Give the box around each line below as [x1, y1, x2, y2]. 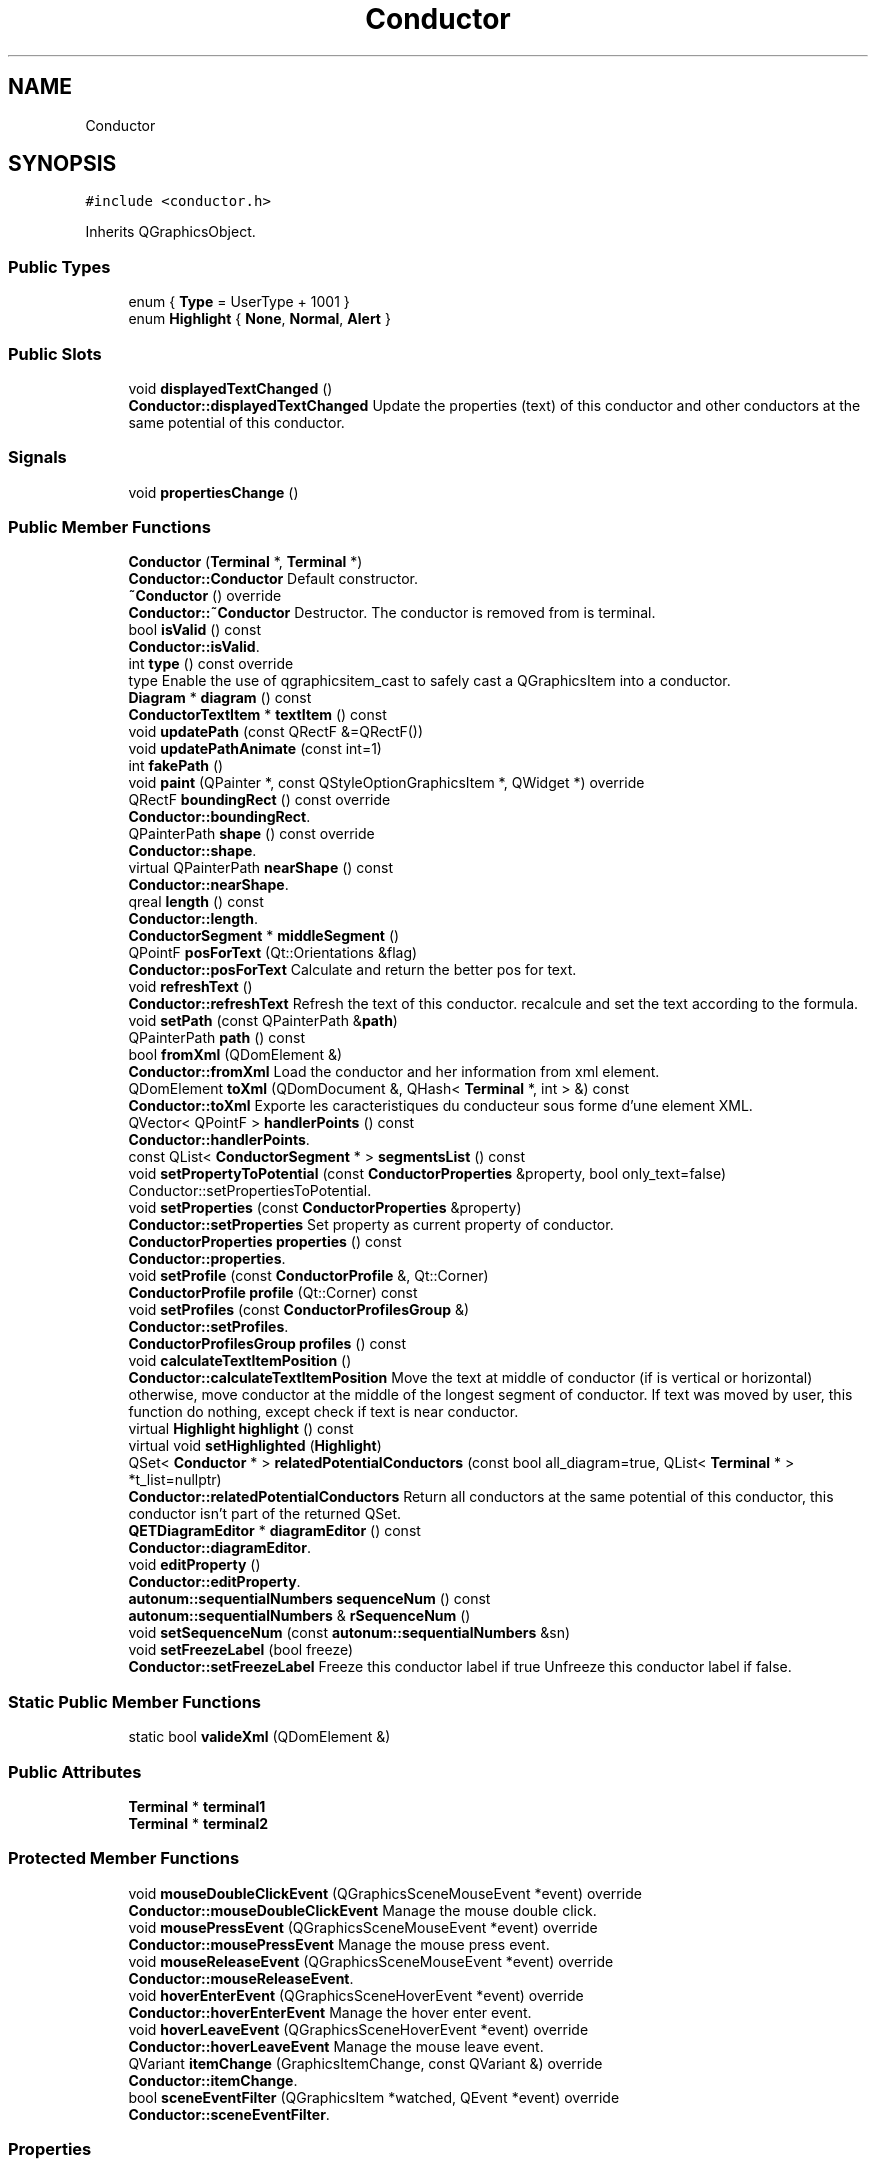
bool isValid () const [128, 621, 261, 639]
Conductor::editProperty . [128, 1573, 301, 1591]
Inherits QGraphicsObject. [85, 223, 256, 241]
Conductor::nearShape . [128, 876, 289, 894]
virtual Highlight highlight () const [128, 1420, 354, 1438]
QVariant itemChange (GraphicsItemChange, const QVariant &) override [128, 2054, 603, 2072]
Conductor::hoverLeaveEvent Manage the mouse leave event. [128, 2037, 544, 2055]
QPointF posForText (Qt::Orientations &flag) [128, 944, 418, 962]
